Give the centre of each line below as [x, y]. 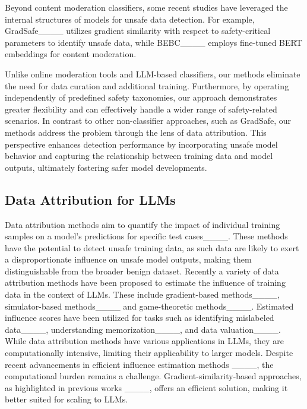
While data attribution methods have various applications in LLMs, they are [144, 341]
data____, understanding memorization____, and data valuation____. [143, 329]
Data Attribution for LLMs [90, 199]
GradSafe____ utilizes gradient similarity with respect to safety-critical [138, 31]
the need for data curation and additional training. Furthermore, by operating [147, 85]
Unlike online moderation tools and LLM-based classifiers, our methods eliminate [153, 74]
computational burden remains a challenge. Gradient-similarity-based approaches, [153, 376]
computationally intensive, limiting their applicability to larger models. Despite [149, 353]
